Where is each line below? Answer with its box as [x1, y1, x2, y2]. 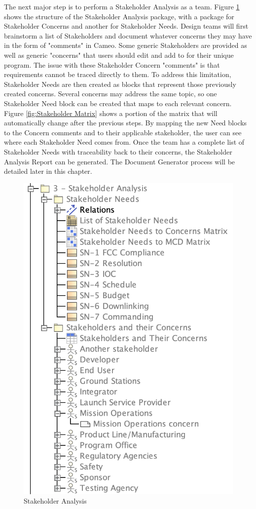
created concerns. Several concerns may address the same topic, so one [4, 88, 217, 99]
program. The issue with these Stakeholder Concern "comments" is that [4, 59, 220, 70]
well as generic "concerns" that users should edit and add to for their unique [4, 49, 234, 60]
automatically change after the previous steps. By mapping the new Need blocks [4, 117, 247, 128]
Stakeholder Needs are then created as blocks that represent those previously [4, 78, 236, 89]
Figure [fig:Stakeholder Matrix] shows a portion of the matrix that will [4, 108, 218, 118]
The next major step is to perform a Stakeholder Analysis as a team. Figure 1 [4, 1, 240, 11]
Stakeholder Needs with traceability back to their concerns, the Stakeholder [4, 146, 232, 157]
